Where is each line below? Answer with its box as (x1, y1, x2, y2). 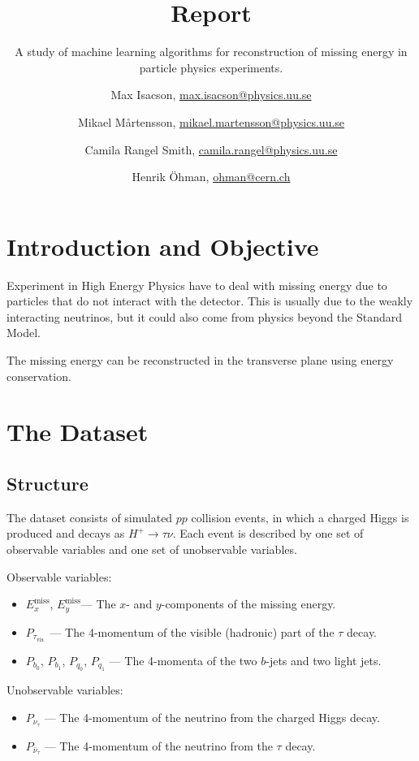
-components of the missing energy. (161, 595, 336, 612)
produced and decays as (6, 525, 125, 542)
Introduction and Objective (6, 229, 319, 262)
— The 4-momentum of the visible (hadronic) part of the (50, 623, 335, 640)
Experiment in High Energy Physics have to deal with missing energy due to (6, 276, 387, 293)
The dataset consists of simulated (6, 508, 173, 525)
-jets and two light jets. (266, 651, 382, 668)
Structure (6, 470, 89, 495)
